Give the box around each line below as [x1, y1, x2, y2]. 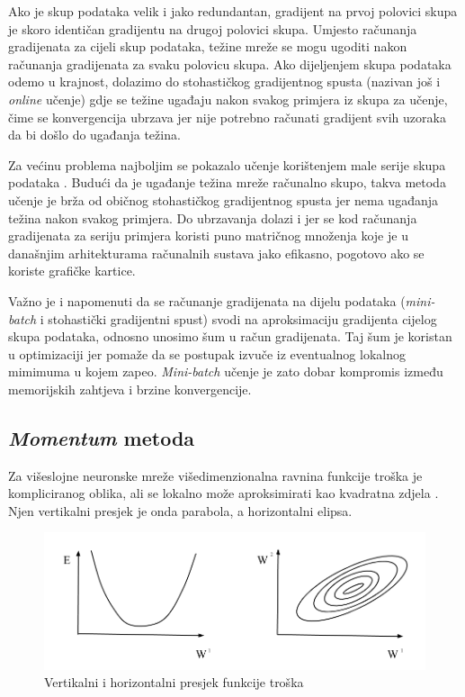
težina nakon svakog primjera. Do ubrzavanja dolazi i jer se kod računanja [8, 208, 417, 227]
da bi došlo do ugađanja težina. [8, 125, 181, 144]
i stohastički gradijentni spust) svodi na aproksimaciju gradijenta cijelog [40, 309, 437, 328]
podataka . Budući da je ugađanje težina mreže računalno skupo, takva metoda [8, 173, 446, 192]
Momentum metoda [8, 423, 195, 451]
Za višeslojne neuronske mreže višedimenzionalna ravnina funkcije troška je [8, 466, 423, 484]
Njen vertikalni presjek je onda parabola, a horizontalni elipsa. [8, 501, 353, 520]
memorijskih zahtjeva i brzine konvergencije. [8, 379, 252, 398]
